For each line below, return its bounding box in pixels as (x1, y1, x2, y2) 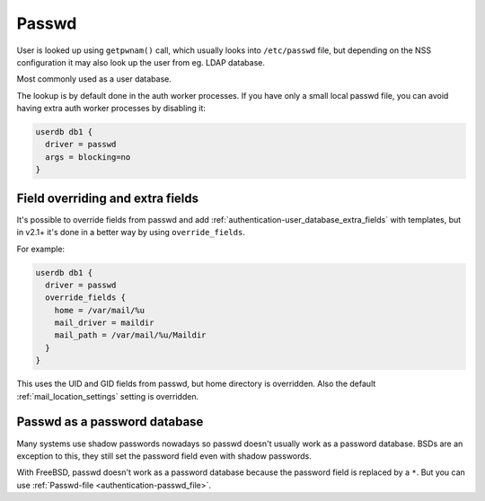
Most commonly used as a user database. (16, 74, 172, 84)
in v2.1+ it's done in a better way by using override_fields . (16, 227, 246, 238)
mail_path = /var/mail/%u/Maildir (54, 330, 207, 340)
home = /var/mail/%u (54, 305, 145, 315)
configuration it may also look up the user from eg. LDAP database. (16, 57, 265, 67)
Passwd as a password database (16, 414, 204, 430)
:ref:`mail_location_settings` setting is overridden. (16, 391, 199, 401)
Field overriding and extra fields (16, 190, 199, 206)
